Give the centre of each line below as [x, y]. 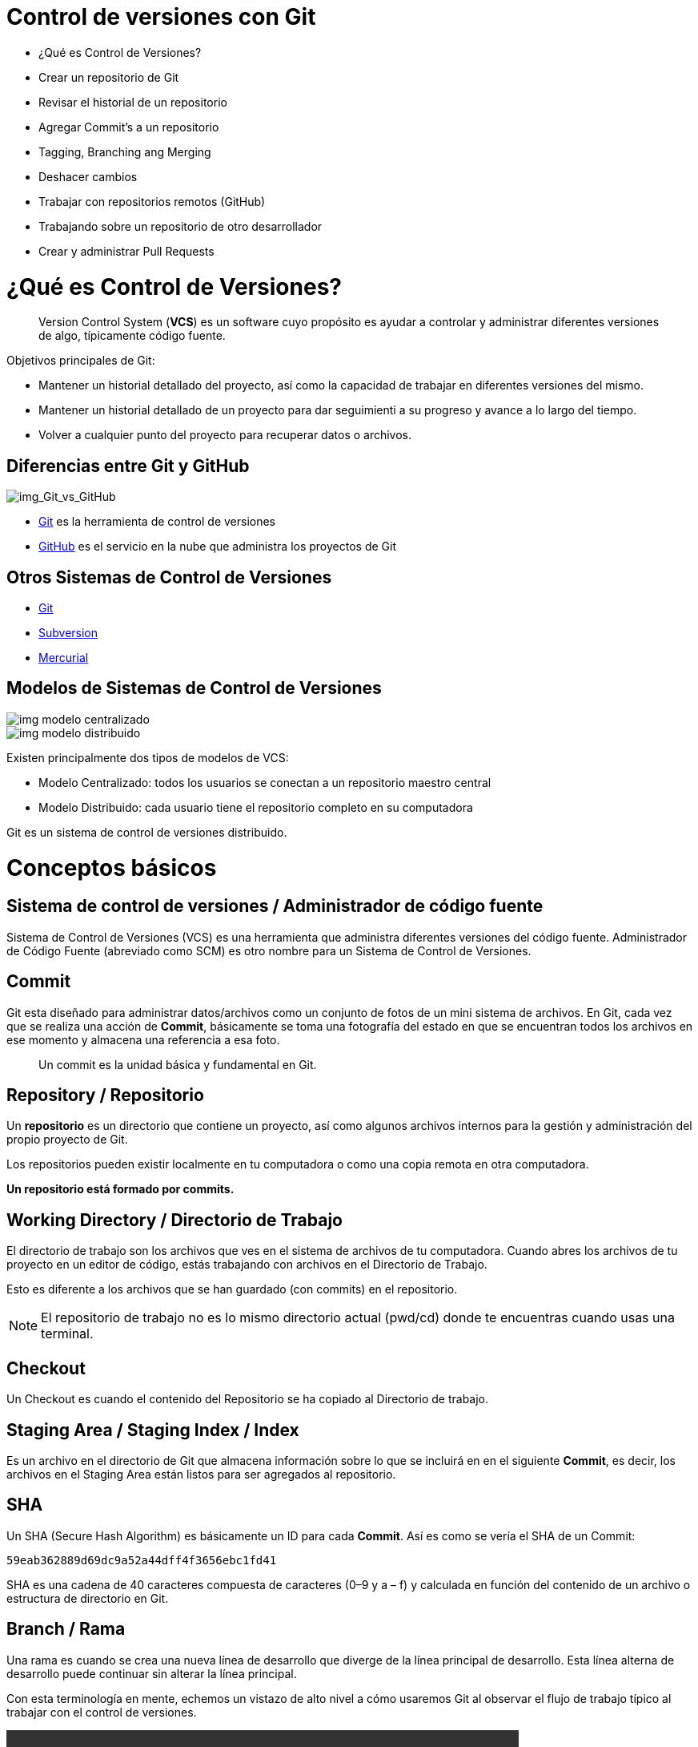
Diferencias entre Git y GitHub [128, 466]
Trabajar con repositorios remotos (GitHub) [152, 201]
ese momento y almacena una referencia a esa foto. [143, 1039]
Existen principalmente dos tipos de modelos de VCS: [148, 757]
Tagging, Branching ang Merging [125, 151]
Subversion [68, 632]
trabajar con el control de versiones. [102, 1712]
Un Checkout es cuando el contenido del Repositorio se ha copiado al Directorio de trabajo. [248, 1399]
